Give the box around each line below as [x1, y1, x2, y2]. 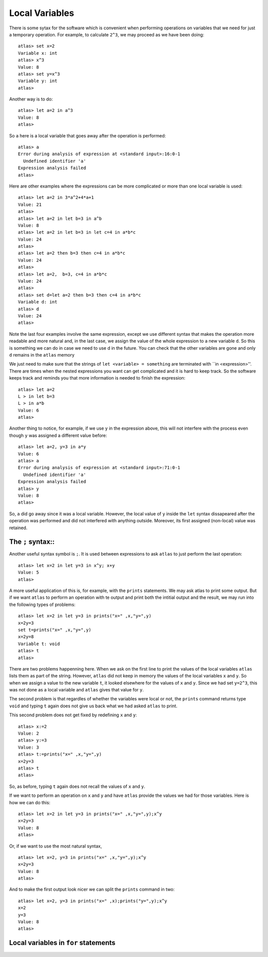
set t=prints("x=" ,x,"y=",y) [18, 627, 92, 633]
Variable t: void [18, 641, 60, 647]
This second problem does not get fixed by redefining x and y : [9, 712, 137, 718]
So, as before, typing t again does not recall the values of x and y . [9, 783, 145, 789]
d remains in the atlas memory [9, 352, 74, 358]
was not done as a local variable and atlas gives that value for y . [9, 687, 144, 693]
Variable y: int [18, 78, 58, 84]
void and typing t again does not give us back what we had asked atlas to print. [9, 703, 178, 709]
